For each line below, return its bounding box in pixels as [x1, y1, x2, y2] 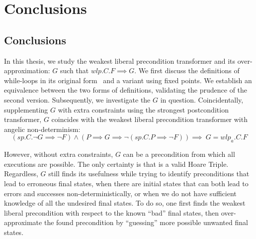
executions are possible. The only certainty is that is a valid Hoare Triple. [4, 158, 229, 169]
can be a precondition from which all [123, 149, 235, 159]
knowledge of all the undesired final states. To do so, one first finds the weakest [4, 198, 246, 208]
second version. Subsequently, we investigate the [4, 94, 151, 105]
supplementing [4, 104, 48, 115]
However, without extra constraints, [4, 149, 113, 159]
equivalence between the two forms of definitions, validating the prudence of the [4, 85, 248, 95]
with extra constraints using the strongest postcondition [58, 104, 229, 115]
